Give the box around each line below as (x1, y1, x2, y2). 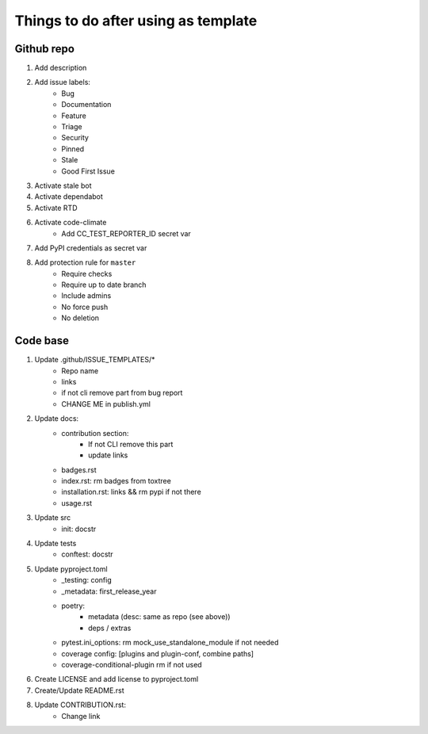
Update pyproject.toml (34, 564, 108, 574)
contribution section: (61, 428, 129, 438)
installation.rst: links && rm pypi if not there (61, 487, 201, 497)
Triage (61, 122, 82, 132)
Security (61, 133, 89, 143)
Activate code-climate (34, 218, 107, 227)
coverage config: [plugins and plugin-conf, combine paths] (61, 648, 254, 658)
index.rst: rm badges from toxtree (61, 476, 172, 486)
